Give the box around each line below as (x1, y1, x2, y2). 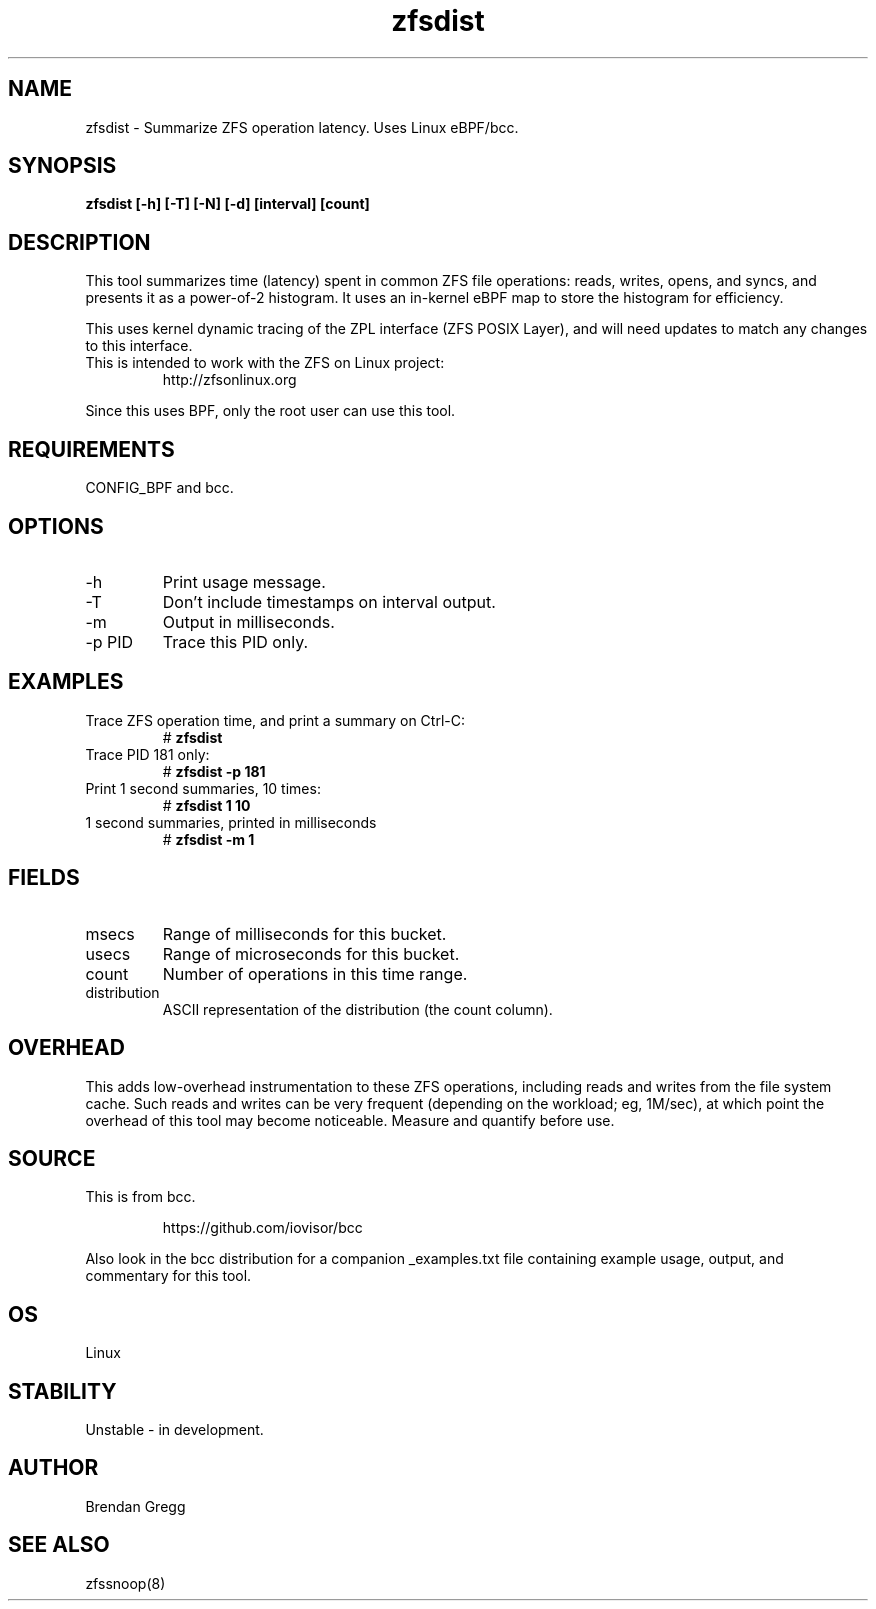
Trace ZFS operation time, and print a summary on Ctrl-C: (85, 711, 465, 729)
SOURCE (8, 1145, 96, 1171)
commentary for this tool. (85, 1267, 252, 1285)
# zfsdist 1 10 (162, 796, 251, 814)
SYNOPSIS (8, 153, 117, 179)
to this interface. (85, 337, 193, 355)
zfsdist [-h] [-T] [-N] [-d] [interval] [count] (85, 195, 370, 213)
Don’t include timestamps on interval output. (162, 591, 496, 612)
